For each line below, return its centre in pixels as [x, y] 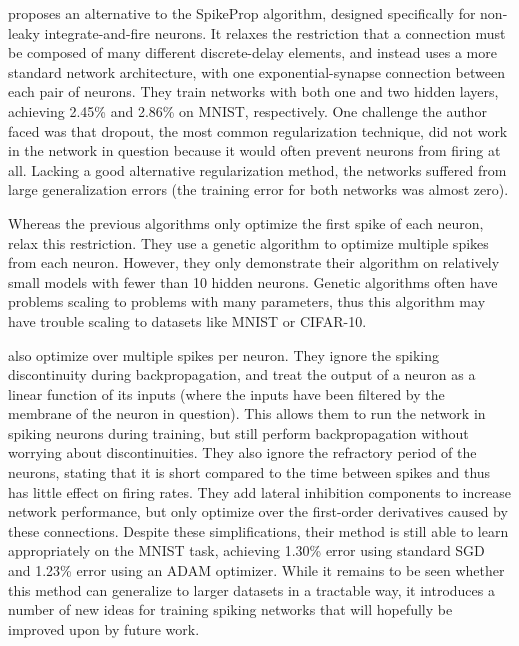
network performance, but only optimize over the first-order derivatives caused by [258, 511]
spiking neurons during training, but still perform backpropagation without [238, 432]
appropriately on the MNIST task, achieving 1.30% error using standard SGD [246, 550]
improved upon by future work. [104, 628]
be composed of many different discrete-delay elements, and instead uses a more [252, 52]
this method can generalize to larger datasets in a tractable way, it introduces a [251, 589]
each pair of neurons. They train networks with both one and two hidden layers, [253, 91]
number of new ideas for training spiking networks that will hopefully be [230, 609]
